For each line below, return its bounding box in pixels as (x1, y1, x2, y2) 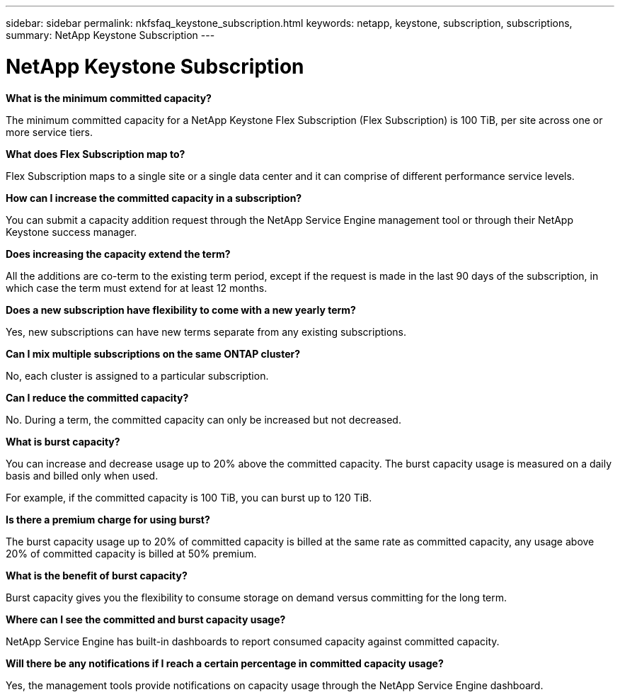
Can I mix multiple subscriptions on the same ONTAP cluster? (6, 347, 301, 360)
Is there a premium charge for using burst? (6, 513, 210, 526)
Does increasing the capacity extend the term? (6, 247, 231, 260)
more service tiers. (6, 125, 93, 138)
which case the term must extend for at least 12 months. (6, 281, 268, 294)
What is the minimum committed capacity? (6, 91, 212, 104)
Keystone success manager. (6, 225, 137, 238)
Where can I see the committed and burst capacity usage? (6, 613, 286, 625)
